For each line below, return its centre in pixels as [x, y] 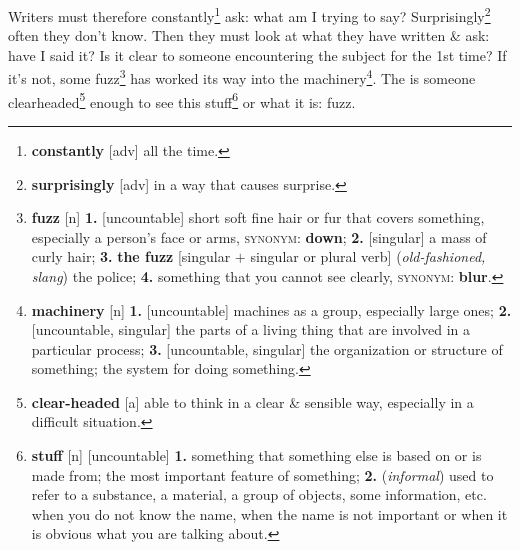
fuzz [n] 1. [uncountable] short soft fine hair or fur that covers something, [258, 217]
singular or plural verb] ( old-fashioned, [368, 256]
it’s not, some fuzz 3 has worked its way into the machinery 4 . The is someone [242, 77]
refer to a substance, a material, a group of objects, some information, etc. [259, 494]
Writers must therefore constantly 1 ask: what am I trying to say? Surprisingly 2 [249, 14]
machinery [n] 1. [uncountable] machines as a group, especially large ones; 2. [271, 309]
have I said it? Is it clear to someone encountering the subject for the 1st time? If [257, 54]
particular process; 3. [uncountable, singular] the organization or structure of [267, 348]
